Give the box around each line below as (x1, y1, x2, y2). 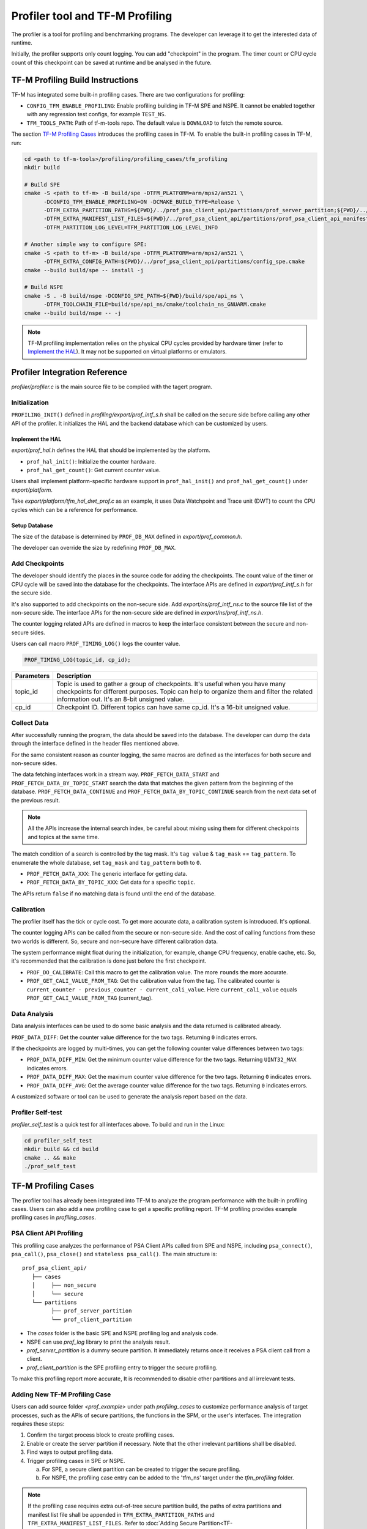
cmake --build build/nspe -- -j (24, 309, 122, 316)
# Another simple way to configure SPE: (24, 241, 147, 248)
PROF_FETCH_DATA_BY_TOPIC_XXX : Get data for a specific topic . (26, 878, 196, 886)
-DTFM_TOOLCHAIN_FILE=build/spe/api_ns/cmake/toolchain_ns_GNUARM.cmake (43, 301, 266, 308)
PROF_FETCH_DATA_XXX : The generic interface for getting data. (26, 870, 188, 877)
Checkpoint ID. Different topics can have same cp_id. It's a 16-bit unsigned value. (56, 703, 291, 712)
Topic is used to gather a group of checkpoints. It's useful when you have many (56, 679, 286, 688)
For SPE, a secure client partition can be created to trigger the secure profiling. (42, 1465, 241, 1473)
